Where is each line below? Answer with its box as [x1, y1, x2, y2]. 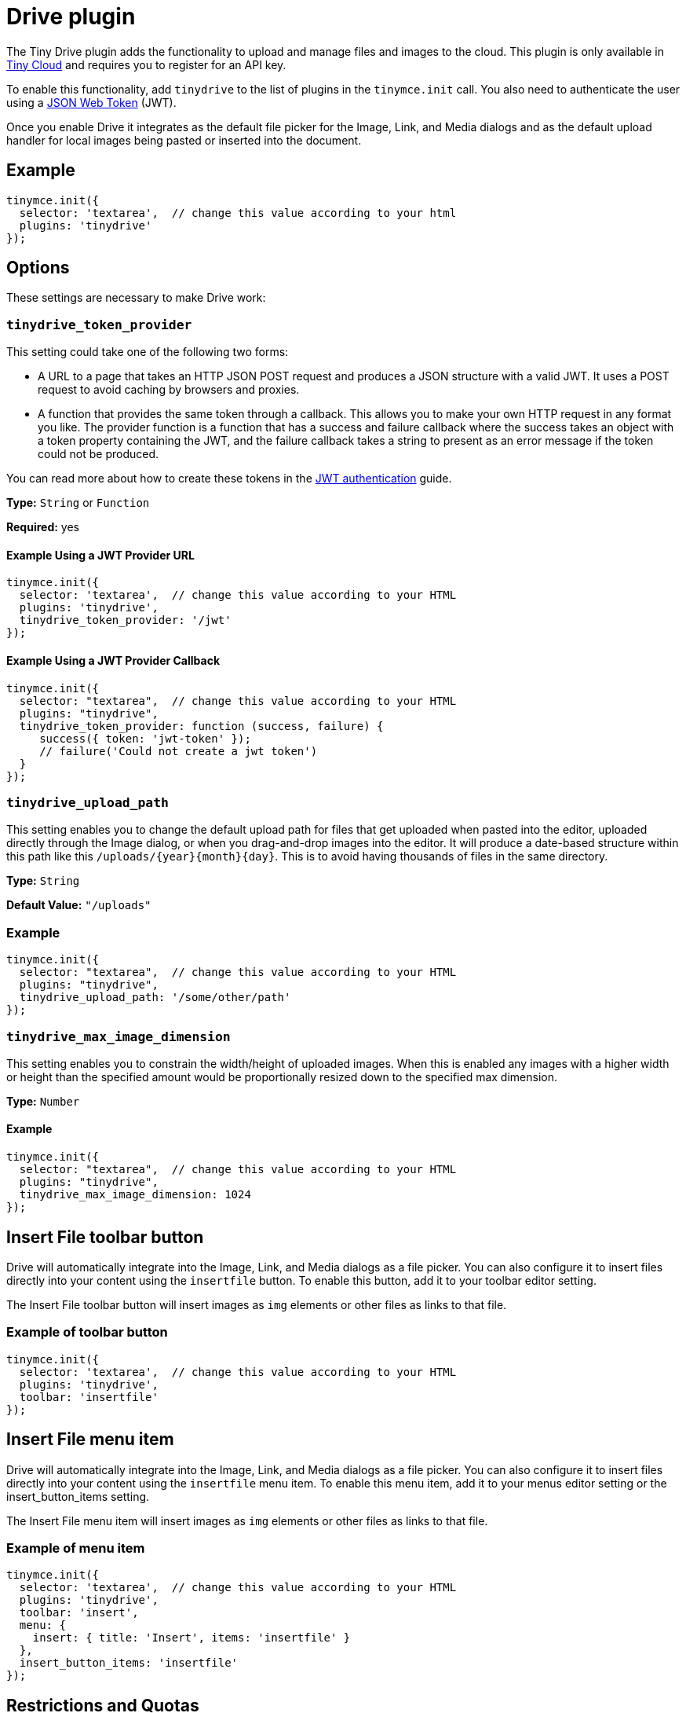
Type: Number [6, 1094, 80, 1108]
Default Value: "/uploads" [6, 898, 151, 912]
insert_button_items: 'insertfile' [19, 1656, 239, 1670]
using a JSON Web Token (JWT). [6, 95, 177, 109]
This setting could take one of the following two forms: [6, 345, 289, 359]
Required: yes [6, 520, 79, 534]
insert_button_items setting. [6, 1489, 150, 1503]
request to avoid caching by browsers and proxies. [38, 383, 300, 397]
